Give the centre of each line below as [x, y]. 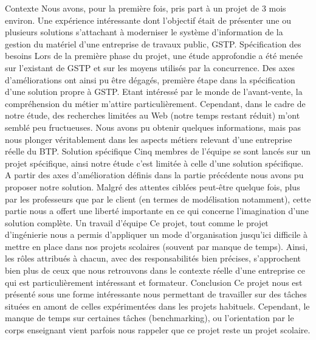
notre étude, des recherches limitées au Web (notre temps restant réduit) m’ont [153, 115]
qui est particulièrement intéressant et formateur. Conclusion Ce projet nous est [154, 282]
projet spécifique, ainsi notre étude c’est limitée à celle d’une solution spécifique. [154, 163]
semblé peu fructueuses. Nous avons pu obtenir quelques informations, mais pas [153, 127]
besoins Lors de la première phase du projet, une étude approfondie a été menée [154, 56]
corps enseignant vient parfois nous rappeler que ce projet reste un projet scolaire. [158, 330]
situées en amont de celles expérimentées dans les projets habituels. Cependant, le [157, 306]
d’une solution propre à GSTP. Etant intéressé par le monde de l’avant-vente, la [154, 92]
